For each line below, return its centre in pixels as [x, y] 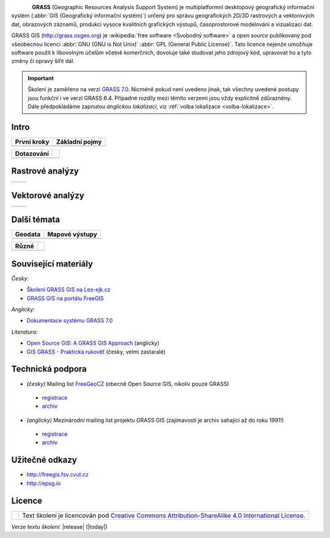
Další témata [36, 220]
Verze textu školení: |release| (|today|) [60, 526]
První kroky [32, 142]
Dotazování [32, 153]
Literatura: [24, 332]
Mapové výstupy [72, 234]
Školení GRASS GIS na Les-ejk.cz [68, 290]
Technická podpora [49, 369]
